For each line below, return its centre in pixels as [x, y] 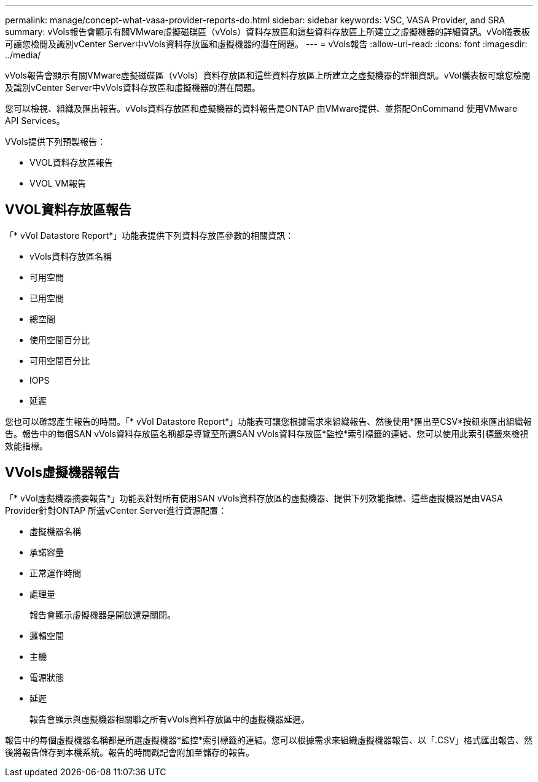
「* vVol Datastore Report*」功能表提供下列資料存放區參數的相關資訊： [150, 235]
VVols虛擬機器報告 [62, 473]
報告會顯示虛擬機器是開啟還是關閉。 [103, 614]
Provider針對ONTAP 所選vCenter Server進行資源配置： [116, 510]
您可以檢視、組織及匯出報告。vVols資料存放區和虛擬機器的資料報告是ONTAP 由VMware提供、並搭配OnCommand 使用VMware [261, 108]
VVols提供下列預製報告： [55, 141]
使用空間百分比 [60, 339]
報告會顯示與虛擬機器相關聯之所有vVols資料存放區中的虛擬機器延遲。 [170, 719]
